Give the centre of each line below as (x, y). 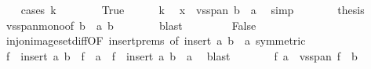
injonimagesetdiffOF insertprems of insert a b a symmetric (156, 40)
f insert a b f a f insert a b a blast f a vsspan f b (182, 55)
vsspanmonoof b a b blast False (131, 25)
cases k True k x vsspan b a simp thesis (193, 9)
